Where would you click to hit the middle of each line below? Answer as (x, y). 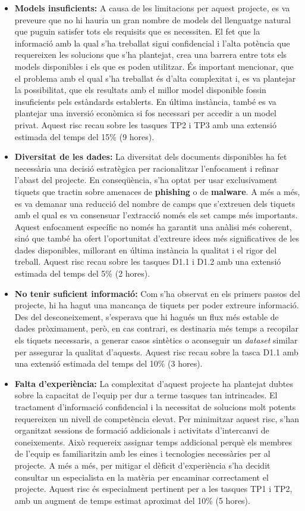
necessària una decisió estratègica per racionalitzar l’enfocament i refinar (147, 168)
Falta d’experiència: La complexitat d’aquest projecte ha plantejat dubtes (154, 383)
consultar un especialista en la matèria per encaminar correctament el (142, 477)
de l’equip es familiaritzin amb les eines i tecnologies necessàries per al (142, 453)
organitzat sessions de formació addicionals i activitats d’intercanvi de (142, 430)
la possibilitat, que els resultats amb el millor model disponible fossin (140, 90)
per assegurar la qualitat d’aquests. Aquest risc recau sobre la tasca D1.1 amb (156, 351)
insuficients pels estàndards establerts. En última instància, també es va (145, 101)
